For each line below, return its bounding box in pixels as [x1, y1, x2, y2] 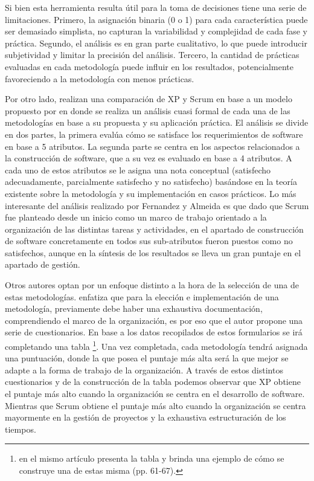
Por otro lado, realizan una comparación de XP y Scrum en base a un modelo [5, 92, 292, 105]
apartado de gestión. [5, 258, 80, 271]
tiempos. [5, 422, 36, 435]
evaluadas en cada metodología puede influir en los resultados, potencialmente [5, 60, 293, 73]
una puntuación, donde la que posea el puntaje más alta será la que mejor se [5, 352, 289, 364]
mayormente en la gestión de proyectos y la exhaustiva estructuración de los [5, 411, 286, 424]
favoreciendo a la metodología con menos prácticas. [5, 72, 194, 85]
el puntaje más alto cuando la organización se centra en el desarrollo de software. [5, 387, 305, 400]
